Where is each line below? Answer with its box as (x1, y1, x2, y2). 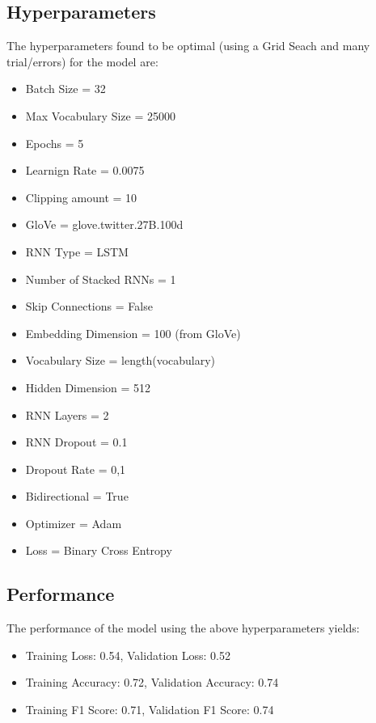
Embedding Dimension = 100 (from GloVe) (25, 324, 241, 341)
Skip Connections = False (25, 298, 153, 315)
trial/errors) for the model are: (6, 53, 158, 70)
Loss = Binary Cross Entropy (25, 542, 172, 559)
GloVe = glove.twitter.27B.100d (25, 216, 184, 233)
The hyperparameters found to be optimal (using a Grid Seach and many (6, 37, 370, 54)
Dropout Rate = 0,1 (25, 460, 126, 477)
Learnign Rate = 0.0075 (25, 162, 145, 179)
